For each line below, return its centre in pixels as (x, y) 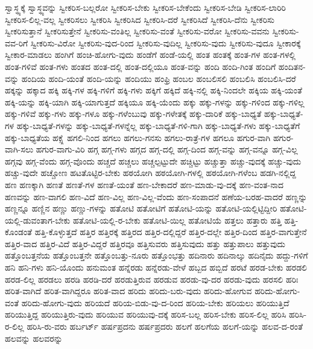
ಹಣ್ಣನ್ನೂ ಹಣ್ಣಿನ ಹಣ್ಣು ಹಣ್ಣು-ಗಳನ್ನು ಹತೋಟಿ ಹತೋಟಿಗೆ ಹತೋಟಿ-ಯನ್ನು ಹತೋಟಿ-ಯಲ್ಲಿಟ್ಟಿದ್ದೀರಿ (141, 208)
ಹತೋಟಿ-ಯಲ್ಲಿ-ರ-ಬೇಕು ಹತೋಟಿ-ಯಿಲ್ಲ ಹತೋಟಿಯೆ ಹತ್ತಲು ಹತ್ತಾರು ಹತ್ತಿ (177, 220)
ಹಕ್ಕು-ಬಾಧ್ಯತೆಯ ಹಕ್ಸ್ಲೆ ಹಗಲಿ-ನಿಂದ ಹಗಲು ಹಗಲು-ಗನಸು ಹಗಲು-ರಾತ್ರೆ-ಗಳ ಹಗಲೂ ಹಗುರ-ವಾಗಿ (138, 137)
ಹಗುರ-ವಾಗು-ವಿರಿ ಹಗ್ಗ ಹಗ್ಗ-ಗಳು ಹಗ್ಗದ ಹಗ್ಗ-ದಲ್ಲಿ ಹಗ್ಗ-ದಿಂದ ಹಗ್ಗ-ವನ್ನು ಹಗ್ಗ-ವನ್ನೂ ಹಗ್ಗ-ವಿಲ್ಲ (167, 149)
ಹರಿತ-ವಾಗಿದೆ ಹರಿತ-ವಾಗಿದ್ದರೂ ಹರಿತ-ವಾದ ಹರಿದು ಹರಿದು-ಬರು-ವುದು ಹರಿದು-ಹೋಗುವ (128, 291)
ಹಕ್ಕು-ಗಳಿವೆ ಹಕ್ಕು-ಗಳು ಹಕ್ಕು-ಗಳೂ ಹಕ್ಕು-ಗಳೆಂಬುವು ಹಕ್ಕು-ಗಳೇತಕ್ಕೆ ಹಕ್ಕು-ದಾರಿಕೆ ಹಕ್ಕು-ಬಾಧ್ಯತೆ (133, 114)
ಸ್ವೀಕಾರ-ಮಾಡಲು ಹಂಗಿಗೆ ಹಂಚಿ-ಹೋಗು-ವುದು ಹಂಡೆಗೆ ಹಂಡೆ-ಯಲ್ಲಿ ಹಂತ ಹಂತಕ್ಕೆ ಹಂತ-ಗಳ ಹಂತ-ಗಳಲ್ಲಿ (150, 55)
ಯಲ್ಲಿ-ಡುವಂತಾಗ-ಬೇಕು (38, 220)
